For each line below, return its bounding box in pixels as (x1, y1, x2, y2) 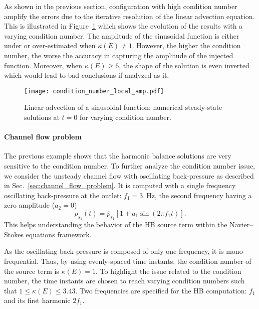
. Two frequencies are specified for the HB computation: (75, 285, 247, 295)
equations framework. (26, 229, 92, 239)
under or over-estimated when (4, 40, 96, 51)
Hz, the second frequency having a (146, 190, 252, 200)
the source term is (4, 265, 59, 276)
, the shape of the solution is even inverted (119, 60, 249, 70)
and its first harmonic (4, 295, 71, 305)
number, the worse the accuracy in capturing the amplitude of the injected (4, 50, 233, 60)
